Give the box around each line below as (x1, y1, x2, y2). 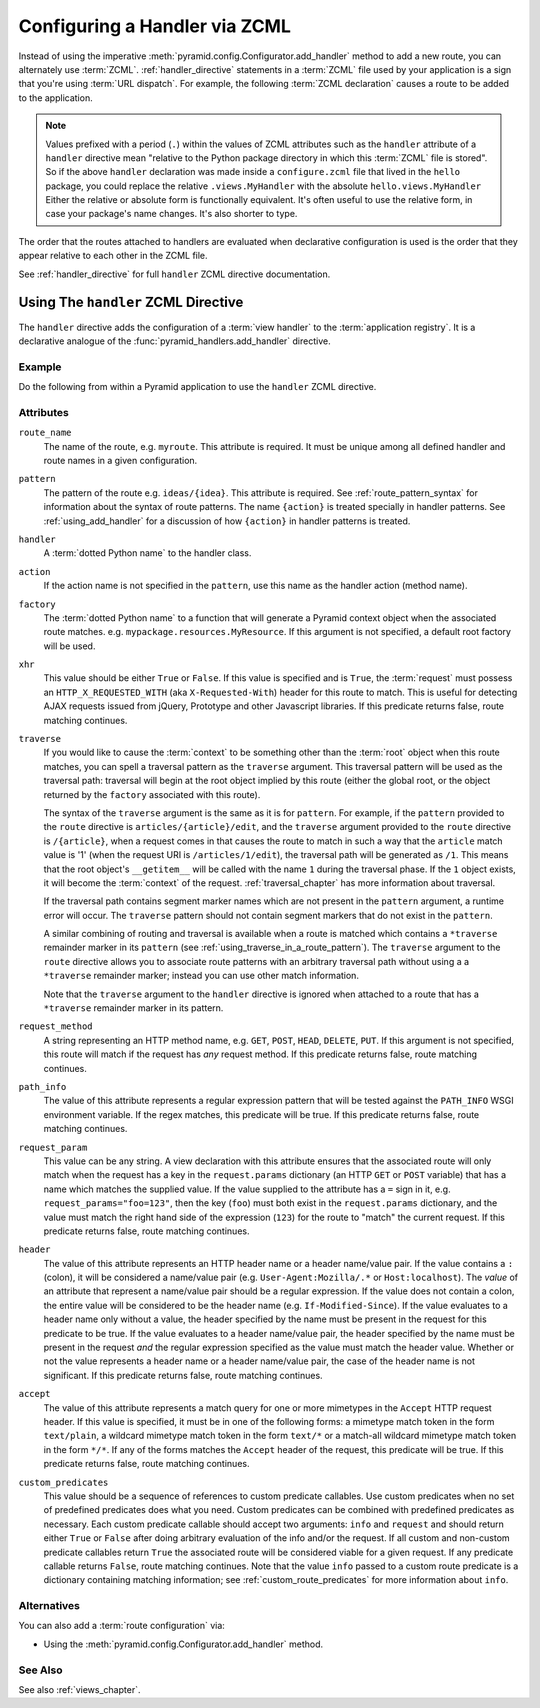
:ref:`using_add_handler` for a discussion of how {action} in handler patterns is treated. (43, 515, 411, 527)
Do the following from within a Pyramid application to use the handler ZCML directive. (18, 381, 377, 393)
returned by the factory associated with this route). (43, 788, 261, 800)
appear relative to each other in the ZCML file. (18, 250, 209, 262)
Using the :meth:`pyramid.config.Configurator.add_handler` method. (43, 1638, 324, 1650)
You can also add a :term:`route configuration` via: (18, 1620, 225, 1632)
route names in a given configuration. (43, 454, 198, 466)
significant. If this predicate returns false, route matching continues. (43, 1369, 324, 1381)
